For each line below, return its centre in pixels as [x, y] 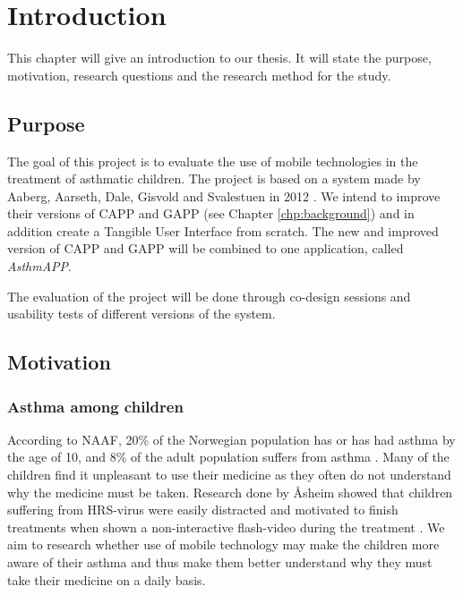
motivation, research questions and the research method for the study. [199, 75]
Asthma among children [95, 406]
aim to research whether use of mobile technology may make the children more [223, 544]
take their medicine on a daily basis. [107, 579]
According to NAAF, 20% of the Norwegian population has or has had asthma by [231, 439]
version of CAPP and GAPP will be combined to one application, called [206, 248]
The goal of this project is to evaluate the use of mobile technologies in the [213, 161]
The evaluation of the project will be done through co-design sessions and [209, 296]
